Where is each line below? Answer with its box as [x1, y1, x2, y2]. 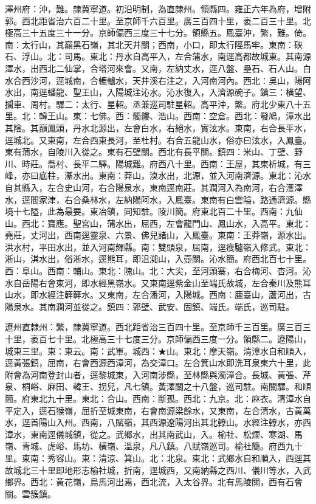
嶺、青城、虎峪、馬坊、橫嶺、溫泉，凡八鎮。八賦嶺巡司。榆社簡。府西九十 [5, 440, 303, 452]
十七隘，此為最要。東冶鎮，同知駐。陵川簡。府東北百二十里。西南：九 [13, 205, 294, 218]
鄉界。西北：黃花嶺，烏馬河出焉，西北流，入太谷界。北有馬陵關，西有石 [5, 475, 294, 488]
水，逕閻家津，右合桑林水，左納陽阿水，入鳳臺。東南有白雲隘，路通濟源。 [5, 193, 303, 205]
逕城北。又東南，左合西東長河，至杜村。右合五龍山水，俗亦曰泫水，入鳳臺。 [5, 133, 311, 146]
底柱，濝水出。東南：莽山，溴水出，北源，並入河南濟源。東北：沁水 [38, 169, 311, 182]
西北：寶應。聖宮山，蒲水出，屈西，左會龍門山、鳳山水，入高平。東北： [21, 216, 311, 229]
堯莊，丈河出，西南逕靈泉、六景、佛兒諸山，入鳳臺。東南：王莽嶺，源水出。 [5, 229, 311, 241]
